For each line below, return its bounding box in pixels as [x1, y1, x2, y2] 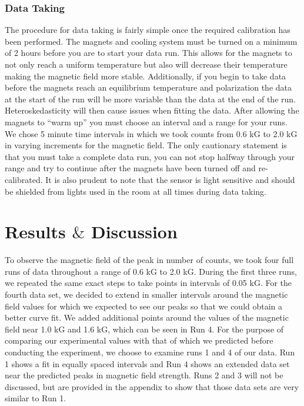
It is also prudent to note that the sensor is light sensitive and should [45, 173, 295, 185]
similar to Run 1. [5, 392, 66, 404]
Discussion [91, 219, 178, 244]
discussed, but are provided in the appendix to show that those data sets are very [5, 380, 299, 392]
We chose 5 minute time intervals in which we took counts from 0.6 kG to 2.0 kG [5, 127, 298, 139]
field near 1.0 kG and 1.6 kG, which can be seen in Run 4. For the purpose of [5, 322, 284, 335]
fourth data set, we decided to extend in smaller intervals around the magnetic [5, 288, 288, 301]
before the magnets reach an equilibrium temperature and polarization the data [5, 81, 292, 94]
